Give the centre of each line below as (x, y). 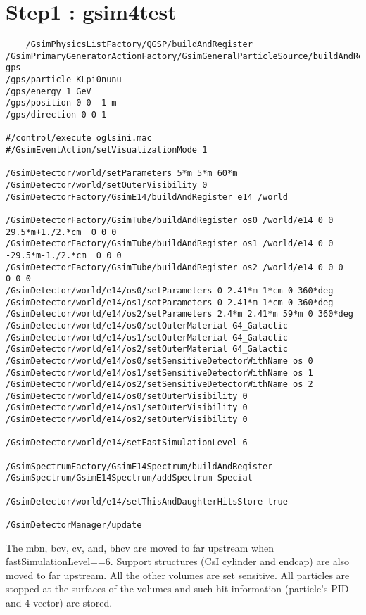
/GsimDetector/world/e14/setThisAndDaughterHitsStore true (147, 501)
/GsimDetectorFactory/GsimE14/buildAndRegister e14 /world (147, 197)
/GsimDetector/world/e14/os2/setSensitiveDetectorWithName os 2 (159, 385)
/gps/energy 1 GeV (49, 91)
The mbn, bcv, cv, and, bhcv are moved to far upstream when (140, 547)
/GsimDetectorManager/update (74, 525)
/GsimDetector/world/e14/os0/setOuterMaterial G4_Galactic (147, 325)
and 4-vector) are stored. (59, 603)
